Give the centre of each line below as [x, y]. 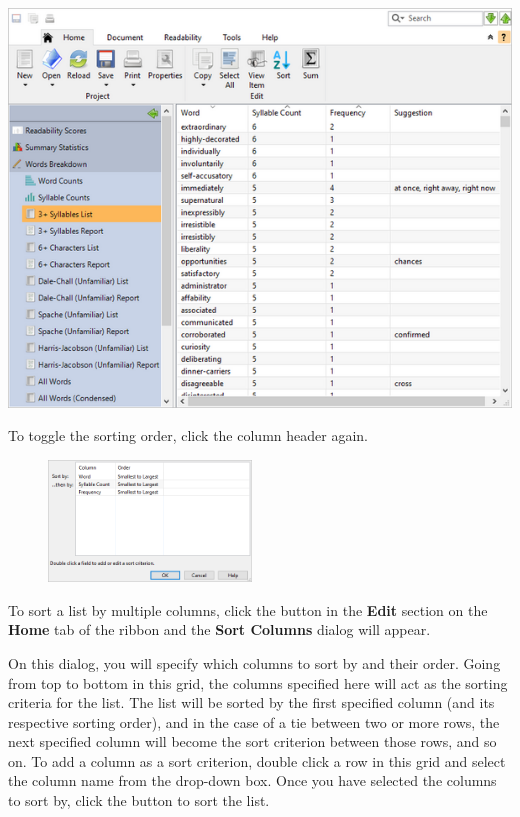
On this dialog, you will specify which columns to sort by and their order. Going [254, 662]
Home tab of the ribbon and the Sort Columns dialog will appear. [219, 629]
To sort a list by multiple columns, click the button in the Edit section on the [248, 609]
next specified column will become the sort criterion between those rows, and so [252, 741]
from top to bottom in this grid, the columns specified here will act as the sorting [258, 682]
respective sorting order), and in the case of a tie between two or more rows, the [254, 721]
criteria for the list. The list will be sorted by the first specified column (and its [251, 702]
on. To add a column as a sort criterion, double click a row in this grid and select [257, 760]
